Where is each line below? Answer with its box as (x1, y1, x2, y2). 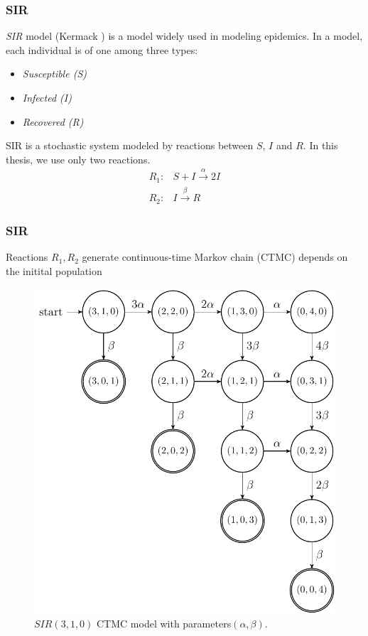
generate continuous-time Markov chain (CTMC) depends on (82, 249, 348, 264)
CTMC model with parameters (97, 616, 232, 631)
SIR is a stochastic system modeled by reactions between (6, 138, 254, 153)
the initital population (6, 263, 102, 278)
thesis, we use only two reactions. (6, 151, 151, 166)
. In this (303, 138, 338, 153)
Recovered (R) (22, 114, 84, 129)
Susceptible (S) (22, 66, 87, 81)
